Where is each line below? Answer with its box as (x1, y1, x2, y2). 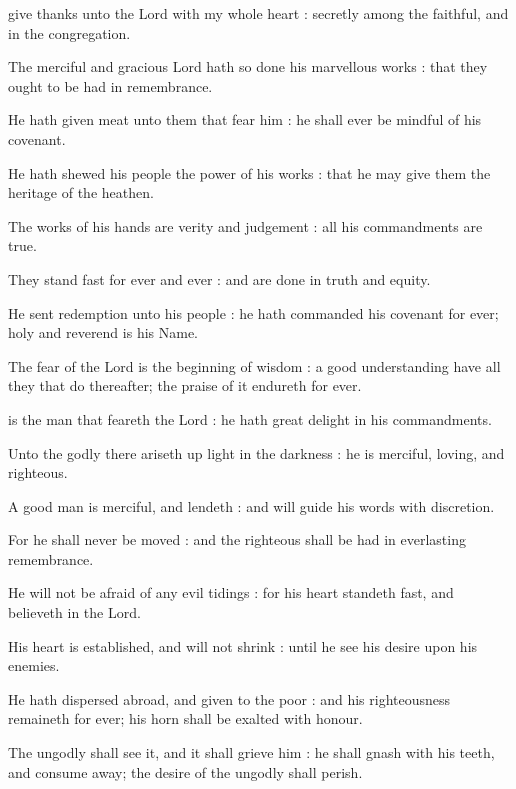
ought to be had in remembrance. (8, 75, 213, 96)
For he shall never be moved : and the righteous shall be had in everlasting (8, 529, 466, 550)
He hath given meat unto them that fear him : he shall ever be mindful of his (8, 109, 482, 130)
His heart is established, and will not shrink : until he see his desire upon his (8, 635, 478, 656)
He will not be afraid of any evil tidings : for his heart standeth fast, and (8, 582, 454, 603)
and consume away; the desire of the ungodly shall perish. (8, 761, 363, 782)
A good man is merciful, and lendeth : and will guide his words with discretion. (8, 495, 495, 516)
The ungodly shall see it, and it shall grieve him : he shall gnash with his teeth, (8, 742, 495, 763)
